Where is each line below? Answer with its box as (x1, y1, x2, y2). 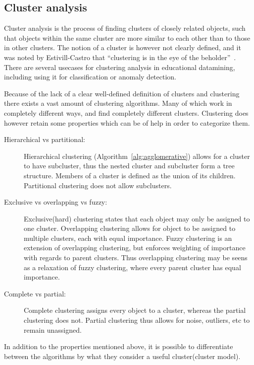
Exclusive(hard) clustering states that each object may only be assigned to (24, 213, 250, 223)
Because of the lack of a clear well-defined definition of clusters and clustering (4, 88, 240, 98)
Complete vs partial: (4, 288, 66, 298)
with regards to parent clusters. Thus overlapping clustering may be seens (24, 252, 248, 263)
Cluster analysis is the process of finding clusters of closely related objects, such (4, 23, 246, 33)
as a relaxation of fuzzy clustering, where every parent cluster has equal (24, 262, 241, 272)
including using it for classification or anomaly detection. (4, 72, 177, 82)
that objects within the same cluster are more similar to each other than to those (4, 32, 251, 43)
